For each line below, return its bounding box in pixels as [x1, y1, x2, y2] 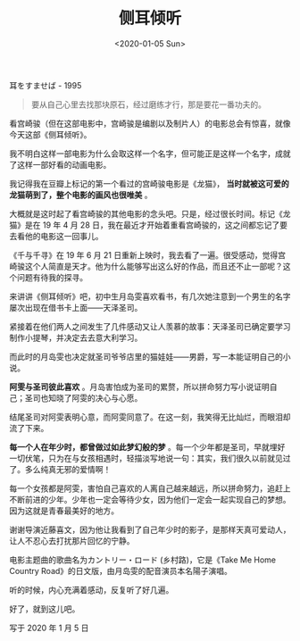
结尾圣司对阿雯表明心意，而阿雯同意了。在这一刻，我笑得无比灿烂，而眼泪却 [9, 412, 291, 422]
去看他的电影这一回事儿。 [9, 230, 104, 241]
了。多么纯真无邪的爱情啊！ [9, 463, 112, 474]
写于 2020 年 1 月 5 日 [9, 622, 89, 633]
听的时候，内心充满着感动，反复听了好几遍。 [9, 584, 174, 595]
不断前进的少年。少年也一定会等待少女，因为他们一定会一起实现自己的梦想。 [9, 494, 291, 504]
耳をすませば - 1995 [9, 79, 82, 90]
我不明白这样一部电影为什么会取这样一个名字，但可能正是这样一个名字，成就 [9, 148, 291, 159]
